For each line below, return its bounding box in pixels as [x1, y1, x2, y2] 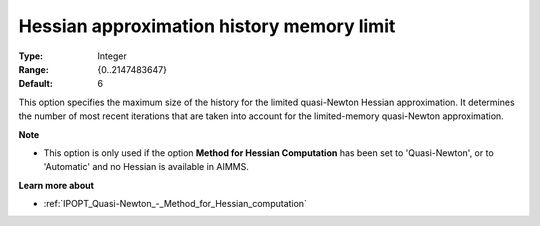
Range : [18, 63, 49, 75]
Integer [97, 50, 127, 62]
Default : [18, 78, 54, 90]
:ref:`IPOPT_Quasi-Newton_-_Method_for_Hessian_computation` [43, 198, 307, 210]
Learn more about [18, 179, 95, 191]
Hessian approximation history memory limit [18, 15, 396, 37]
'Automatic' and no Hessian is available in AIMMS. [43, 161, 250, 173]
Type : [18, 50, 44, 62]
